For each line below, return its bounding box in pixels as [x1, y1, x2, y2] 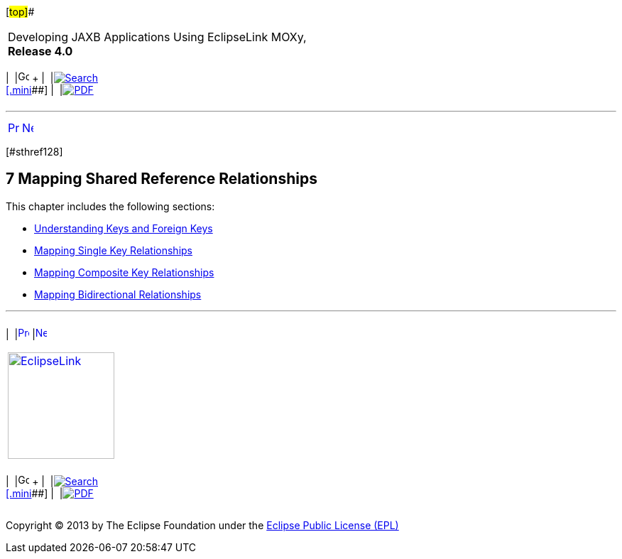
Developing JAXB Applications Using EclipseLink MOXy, [8, 30, 307, 44]
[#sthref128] [6, 146, 63, 158]
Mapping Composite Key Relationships [34, 266, 214, 278]
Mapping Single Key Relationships [34, 244, 192, 256]
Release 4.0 [8, 44, 73, 58]
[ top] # [6, 6, 35, 18]
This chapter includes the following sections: [6, 200, 215, 212]
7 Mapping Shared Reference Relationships [6, 170, 317, 188]
